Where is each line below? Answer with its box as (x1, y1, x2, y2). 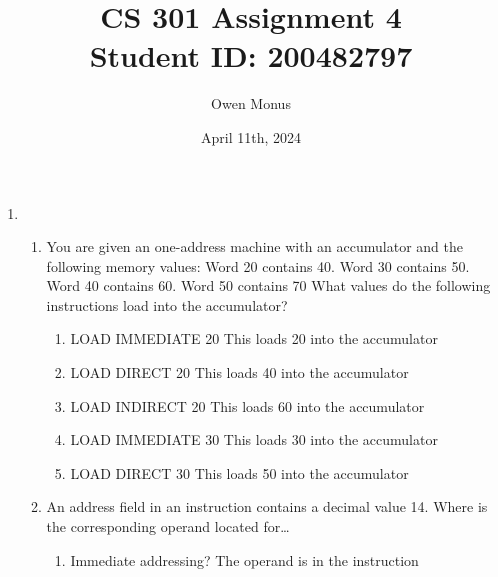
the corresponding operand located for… (46, 516, 290, 537)
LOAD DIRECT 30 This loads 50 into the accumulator (70, 462, 409, 483)
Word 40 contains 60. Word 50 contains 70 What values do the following (46, 275, 491, 296)
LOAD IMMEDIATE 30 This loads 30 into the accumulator (70, 429, 438, 450)
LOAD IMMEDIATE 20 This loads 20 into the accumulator (70, 328, 438, 349)
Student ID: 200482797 (89, 35, 413, 76)
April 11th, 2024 (200, 126, 301, 147)
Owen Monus (211, 93, 291, 114)
